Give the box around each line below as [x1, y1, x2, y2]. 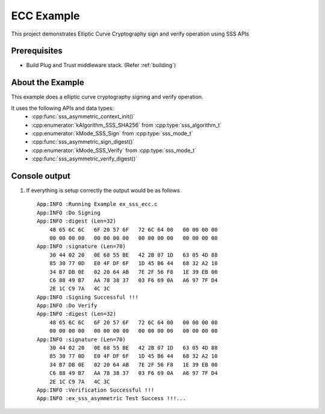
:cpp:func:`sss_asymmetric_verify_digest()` [31, 155, 138, 162]
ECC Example [11, 9, 80, 22]
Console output [11, 171, 70, 181]
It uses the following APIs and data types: [11, 104, 114, 112]
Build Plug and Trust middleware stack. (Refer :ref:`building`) [26, 62, 176, 69]
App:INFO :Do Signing [37, 209, 101, 216]
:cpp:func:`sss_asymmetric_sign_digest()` [31, 138, 135, 145]
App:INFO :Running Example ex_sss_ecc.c [37, 201, 158, 208]
